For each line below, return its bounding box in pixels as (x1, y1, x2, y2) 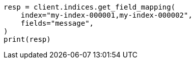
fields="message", (20, 19, 94, 27)
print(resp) (4, 35, 51, 43)
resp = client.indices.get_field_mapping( (4, 3, 176, 11)
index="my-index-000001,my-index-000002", (20, 11, 192, 19)
